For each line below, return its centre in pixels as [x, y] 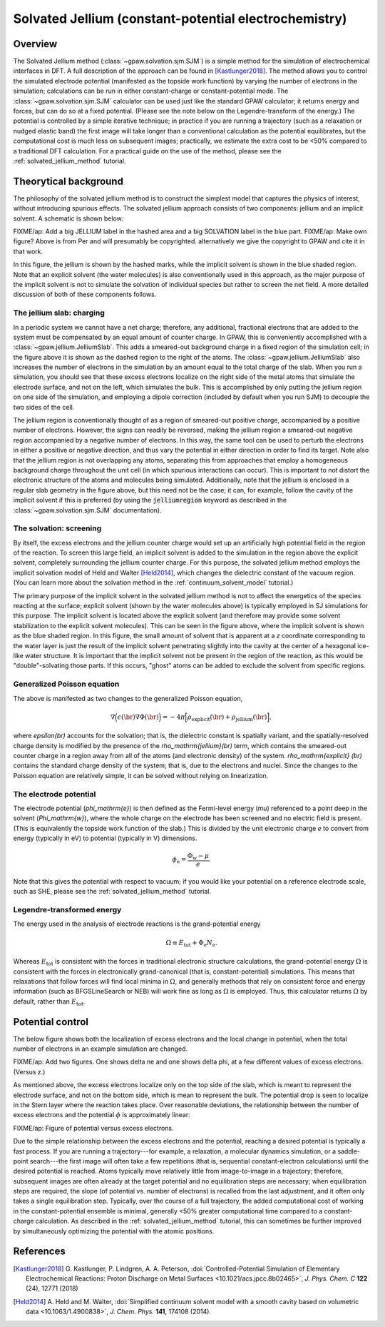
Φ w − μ [198, 857]
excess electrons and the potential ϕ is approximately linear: [102, 1115]
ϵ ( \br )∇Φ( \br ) [138, 717]
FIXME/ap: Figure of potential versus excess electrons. [93, 1128]
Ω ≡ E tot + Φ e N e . [191, 944]
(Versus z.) [29, 1071]
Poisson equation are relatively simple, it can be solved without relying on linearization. [141, 775]
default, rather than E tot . [49, 1002]
